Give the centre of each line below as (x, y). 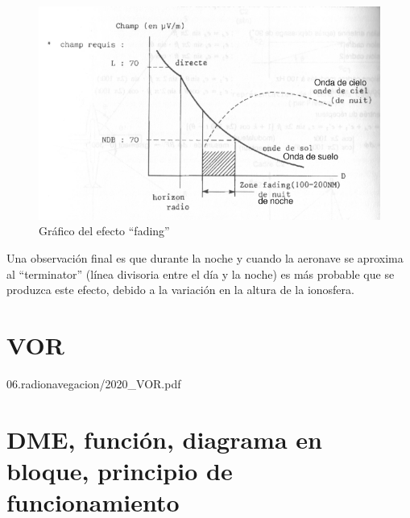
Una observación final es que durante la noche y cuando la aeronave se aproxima (205, 257)
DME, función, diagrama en (164, 439)
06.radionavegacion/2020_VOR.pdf (94, 383)
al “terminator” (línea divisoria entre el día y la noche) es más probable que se (201, 274)
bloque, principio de (120, 470)
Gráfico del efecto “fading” (104, 231)
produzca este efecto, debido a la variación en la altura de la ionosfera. (180, 290)
